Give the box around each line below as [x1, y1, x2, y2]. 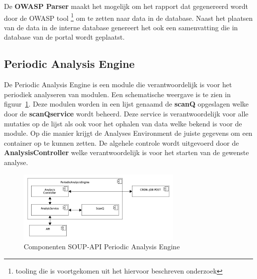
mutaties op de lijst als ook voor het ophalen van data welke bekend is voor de [4, 118, 242, 128]
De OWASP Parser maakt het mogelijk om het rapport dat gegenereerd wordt [4, 1, 248, 11]
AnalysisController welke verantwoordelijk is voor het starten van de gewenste [4, 147, 249, 158]
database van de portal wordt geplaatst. [4, 32, 125, 42]
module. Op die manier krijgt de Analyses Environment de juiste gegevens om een [4, 128, 253, 138]
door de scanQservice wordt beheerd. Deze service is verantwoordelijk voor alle [4, 109, 249, 119]
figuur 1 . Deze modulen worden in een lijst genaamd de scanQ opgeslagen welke [4, 99, 249, 109]
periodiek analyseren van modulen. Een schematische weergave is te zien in [4, 89, 231, 99]
